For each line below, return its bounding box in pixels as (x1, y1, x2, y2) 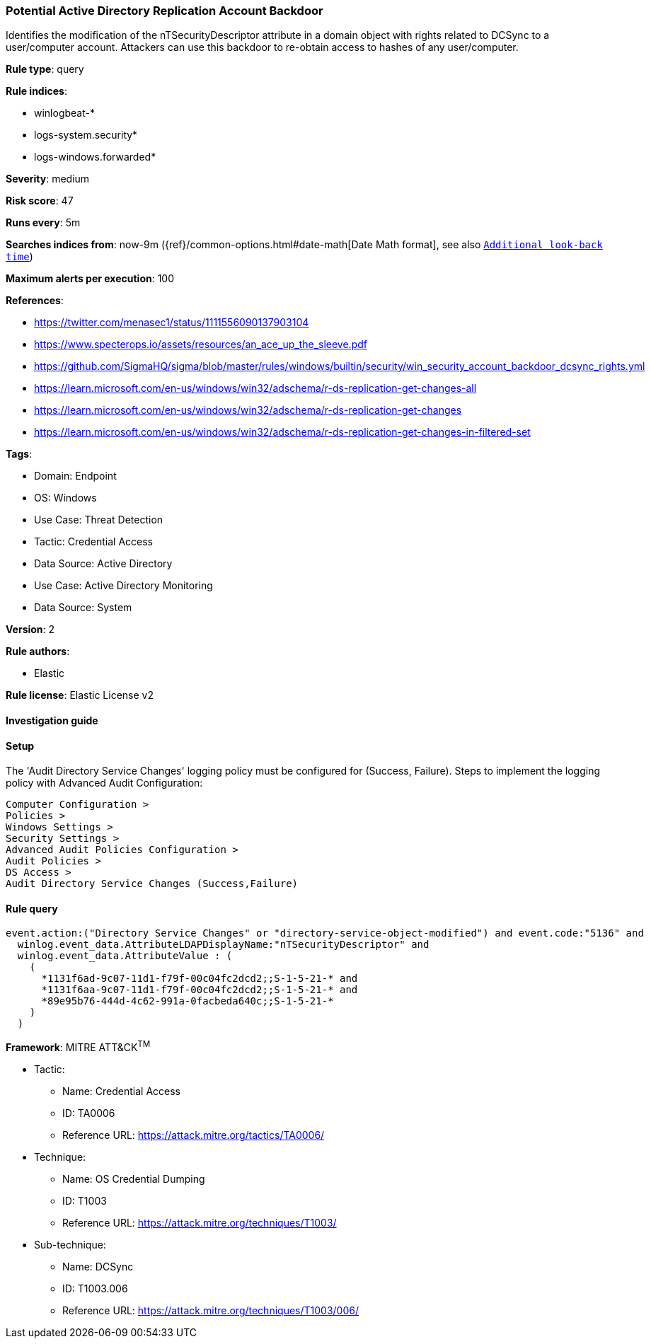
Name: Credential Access (62, 1085, 180, 1098)
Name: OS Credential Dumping (62, 1173, 205, 1186)
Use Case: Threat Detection (34, 514, 163, 526)
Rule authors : (6, 645, 70, 658)
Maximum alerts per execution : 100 (6, 272, 175, 285)
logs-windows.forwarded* (34, 151, 156, 163)
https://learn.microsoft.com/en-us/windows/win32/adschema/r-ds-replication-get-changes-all (34, 382, 477, 395)
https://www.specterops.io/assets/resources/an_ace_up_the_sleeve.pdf (34, 338, 367, 351)
